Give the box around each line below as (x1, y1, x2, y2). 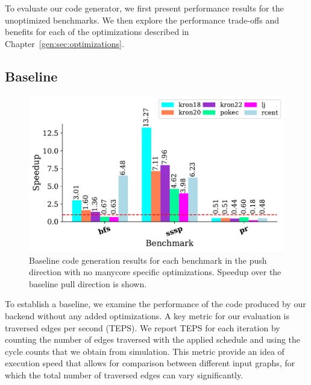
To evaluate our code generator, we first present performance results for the (5, 2, 284, 14)
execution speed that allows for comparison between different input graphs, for (5, 357, 295, 369)
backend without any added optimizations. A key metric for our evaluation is (5, 309, 290, 322)
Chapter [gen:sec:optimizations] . (5, 37, 124, 49)
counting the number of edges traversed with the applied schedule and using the (5, 333, 301, 346)
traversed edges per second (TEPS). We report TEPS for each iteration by (5, 321, 280, 334)
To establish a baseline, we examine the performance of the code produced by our (5, 297, 306, 310)
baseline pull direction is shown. (29, 277, 147, 290)
